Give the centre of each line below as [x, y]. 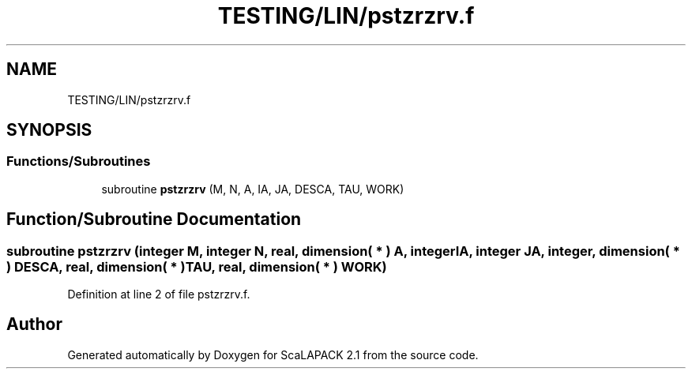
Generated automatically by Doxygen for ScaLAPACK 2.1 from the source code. [273, 354]
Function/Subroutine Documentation [154, 219]
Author [34, 324]
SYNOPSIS [49, 130]
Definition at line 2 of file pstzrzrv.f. [159, 294]
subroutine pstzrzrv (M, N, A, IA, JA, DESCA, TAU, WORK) [253, 189]
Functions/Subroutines [79, 161]
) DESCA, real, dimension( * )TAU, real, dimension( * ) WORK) [197, 266]
